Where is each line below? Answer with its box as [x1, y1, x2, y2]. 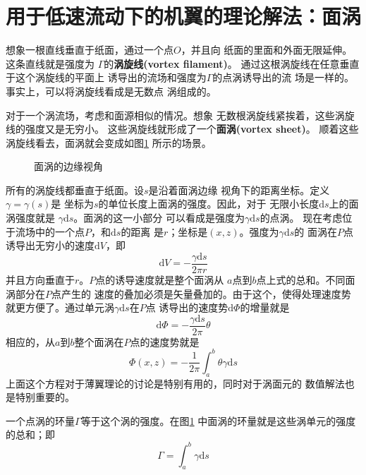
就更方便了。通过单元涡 [6, 300, 114, 315]
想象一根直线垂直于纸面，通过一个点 [6, 42, 173, 57]
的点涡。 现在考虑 [260, 210, 343, 225]
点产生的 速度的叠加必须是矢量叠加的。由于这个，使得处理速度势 [51, 286, 351, 301]
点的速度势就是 [130, 334, 200, 349]
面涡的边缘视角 [34, 159, 103, 174]
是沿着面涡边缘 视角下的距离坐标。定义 [148, 182, 330, 197]
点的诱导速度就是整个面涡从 [95, 272, 224, 287]
